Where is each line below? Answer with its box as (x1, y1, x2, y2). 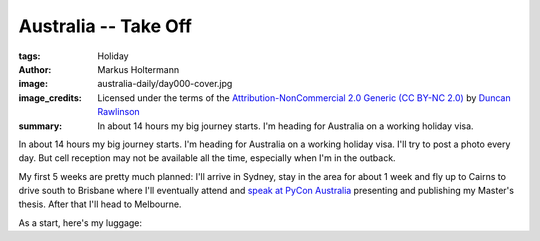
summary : (18, 120, 63, 132)
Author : (18, 63, 52, 75)
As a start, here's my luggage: (18, 216, 143, 229)
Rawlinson (97, 106, 140, 118)
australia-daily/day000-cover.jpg (97, 78, 233, 90)
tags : (18, 50, 41, 62)
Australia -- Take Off (18, 15, 192, 37)
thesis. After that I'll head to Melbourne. (18, 198, 182, 210)
